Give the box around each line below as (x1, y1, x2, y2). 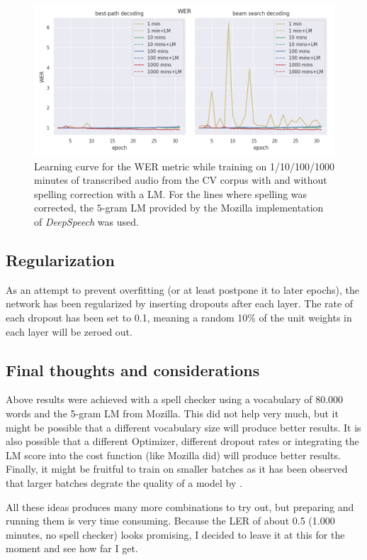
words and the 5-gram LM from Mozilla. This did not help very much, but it (6, 405, 339, 420)
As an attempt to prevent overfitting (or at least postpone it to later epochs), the (6, 282, 360, 297)
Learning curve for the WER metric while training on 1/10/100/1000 (34, 158, 334, 173)
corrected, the (34, 200, 94, 215)
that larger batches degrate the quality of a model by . (6, 475, 242, 490)
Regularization (6, 248, 115, 270)
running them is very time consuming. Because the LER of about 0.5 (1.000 (6, 513, 335, 528)
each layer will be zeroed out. (6, 324, 132, 339)
